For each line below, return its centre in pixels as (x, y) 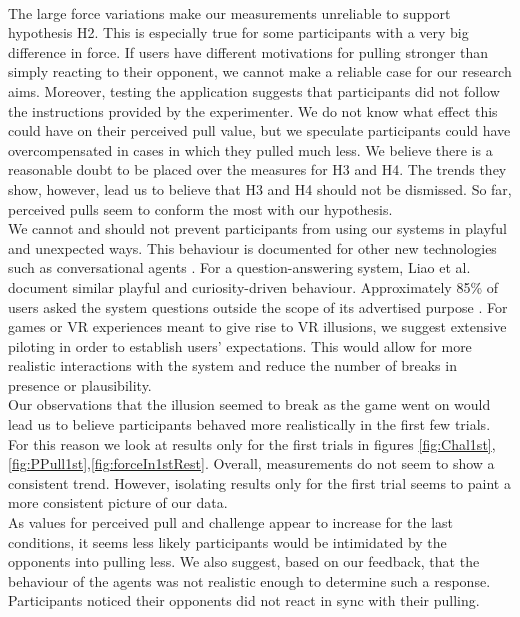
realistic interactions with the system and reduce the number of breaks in (232, 365)
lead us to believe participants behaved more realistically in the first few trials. (249, 424)
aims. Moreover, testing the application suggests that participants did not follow (254, 90)
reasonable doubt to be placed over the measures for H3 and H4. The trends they (257, 169)
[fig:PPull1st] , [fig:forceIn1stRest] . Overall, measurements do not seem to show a (251, 463)
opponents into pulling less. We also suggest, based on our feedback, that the (244, 561)
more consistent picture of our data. (118, 502)
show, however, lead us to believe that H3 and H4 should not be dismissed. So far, (260, 188)
